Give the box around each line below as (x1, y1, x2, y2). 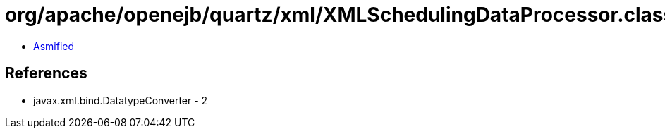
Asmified (33, 39, 75, 52)
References (5, 64, 87, 83)
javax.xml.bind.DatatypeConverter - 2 (33, 94, 208, 106)
